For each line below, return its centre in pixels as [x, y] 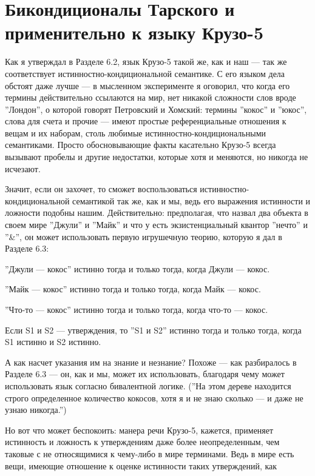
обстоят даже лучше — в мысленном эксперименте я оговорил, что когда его [147, 85]
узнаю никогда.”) [36, 410]
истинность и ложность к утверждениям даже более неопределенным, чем [142, 442]
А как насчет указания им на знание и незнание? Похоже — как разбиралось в [151, 362]
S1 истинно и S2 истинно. [53, 342]
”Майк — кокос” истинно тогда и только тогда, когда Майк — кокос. [133, 289]
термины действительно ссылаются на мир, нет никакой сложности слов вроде [151, 97]
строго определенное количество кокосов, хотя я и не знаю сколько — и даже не [154, 397]
